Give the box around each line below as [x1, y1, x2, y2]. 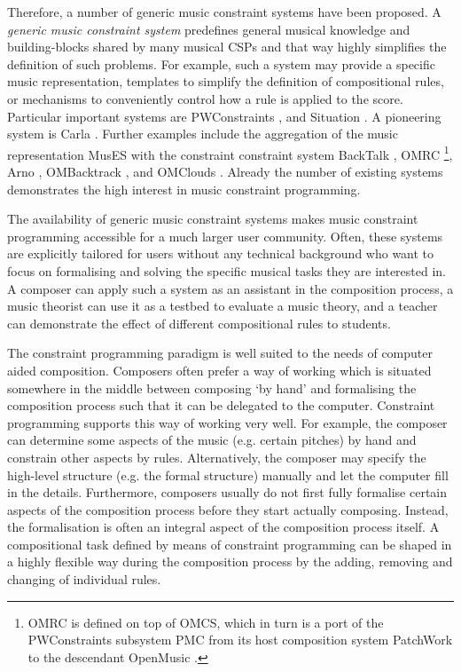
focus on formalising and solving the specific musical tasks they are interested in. [7, 261, 446, 280]
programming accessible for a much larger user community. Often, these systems [7, 226, 443, 245]
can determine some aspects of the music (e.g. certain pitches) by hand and [7, 431, 417, 449]
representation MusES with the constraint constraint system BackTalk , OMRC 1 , [7, 142, 453, 163]
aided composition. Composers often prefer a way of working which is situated [7, 360, 432, 379]
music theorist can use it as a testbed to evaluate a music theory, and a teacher [7, 296, 438, 315]
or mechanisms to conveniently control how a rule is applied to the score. [7, 89, 403, 107]
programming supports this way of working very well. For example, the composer [7, 413, 448, 431]
